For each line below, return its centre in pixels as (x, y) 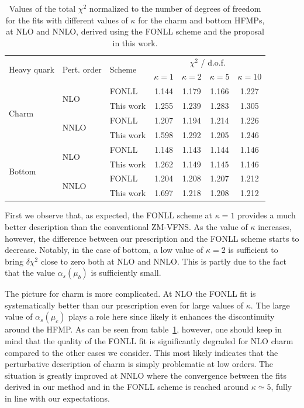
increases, (275, 226)
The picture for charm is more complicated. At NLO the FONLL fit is (130, 294)
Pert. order (82, 69)
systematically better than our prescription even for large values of (124, 305)
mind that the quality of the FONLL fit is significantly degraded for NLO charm (149, 341)
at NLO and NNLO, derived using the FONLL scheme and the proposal (135, 31)
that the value (30, 272)
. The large (270, 305)
